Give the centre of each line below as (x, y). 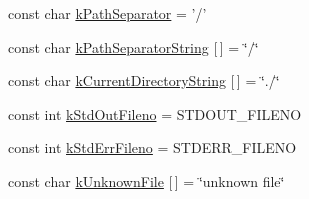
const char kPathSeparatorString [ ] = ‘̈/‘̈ (133, 46)
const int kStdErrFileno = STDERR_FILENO (152, 147)
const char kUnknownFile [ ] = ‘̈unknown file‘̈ (146, 180)
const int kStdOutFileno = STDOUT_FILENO (155, 113)
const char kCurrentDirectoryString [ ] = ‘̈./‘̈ (144, 80)
